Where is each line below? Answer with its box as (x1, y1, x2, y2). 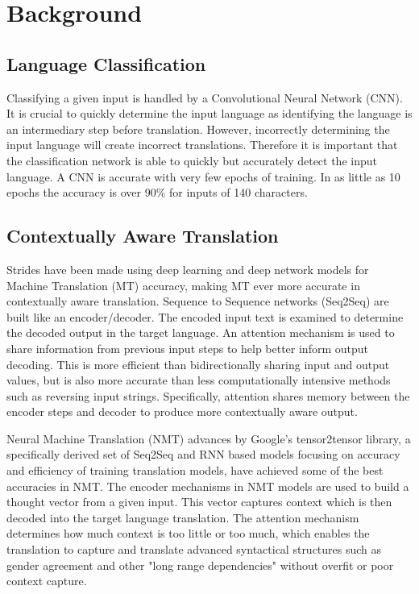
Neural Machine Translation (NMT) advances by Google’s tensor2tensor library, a (6, 430, 411, 447)
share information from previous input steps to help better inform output (6, 339, 368, 356)
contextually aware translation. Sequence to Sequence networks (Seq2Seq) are (6, 293, 389, 309)
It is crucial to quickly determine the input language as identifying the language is (6, 105, 413, 122)
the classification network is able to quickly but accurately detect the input (6, 152, 377, 168)
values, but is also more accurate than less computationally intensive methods (6, 372, 391, 388)
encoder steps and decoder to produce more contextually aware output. (6, 403, 358, 420)
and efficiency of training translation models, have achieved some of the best (6, 462, 384, 479)
